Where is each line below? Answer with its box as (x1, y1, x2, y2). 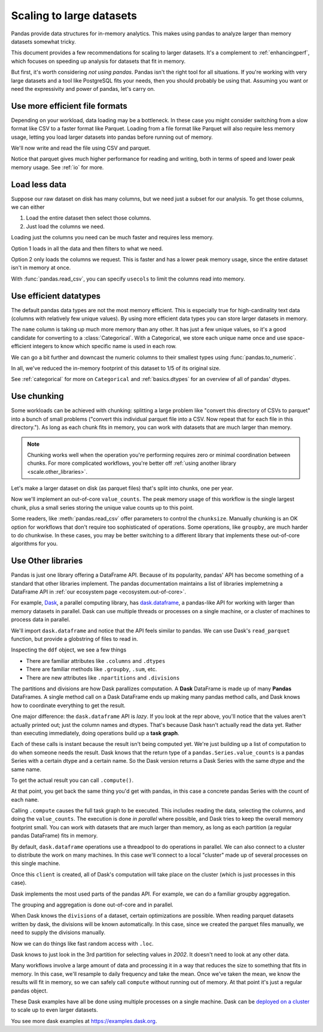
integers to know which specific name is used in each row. (32, 343, 177, 350)
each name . (11, 796, 39, 803)
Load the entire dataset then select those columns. (26, 214, 151, 221)
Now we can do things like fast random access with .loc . (11, 940, 154, 947)
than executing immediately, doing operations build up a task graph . (11, 729, 179, 736)
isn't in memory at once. (11, 264, 71, 272)
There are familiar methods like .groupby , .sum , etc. (26, 666, 157, 673)
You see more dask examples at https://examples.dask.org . (11, 1017, 157, 1024)
